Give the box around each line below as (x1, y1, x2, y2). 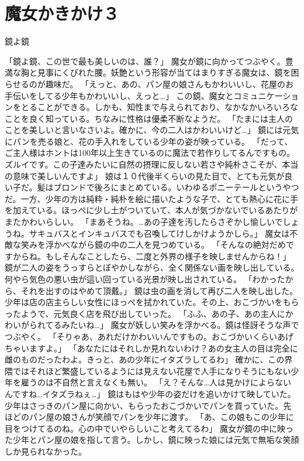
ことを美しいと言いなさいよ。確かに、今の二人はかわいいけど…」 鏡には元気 (5, 124, 299, 136)
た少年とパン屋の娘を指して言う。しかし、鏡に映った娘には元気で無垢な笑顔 (5, 433, 299, 446)
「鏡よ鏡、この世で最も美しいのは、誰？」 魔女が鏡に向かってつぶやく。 (5, 54, 285, 67)
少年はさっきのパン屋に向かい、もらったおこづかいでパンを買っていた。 (5, 399, 284, 411)
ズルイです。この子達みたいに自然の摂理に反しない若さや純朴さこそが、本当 (5, 158, 299, 170)
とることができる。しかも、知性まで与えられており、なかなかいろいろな (20, 101, 298, 113)
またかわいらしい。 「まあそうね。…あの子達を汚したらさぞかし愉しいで (5, 216, 283, 228)
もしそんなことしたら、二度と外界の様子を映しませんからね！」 (45, 250, 291, 262)
